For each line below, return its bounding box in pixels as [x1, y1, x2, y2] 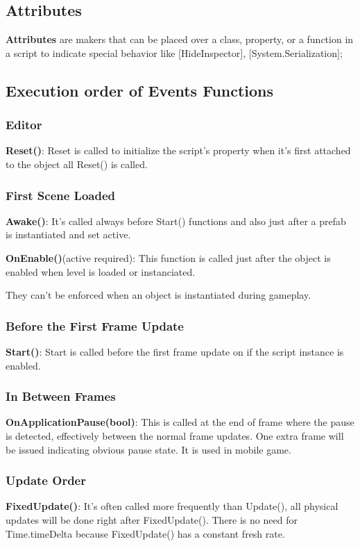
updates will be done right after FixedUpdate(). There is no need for [6, 512, 298, 527]
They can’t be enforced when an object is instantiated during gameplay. [6, 288, 311, 302]
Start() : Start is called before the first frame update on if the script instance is [6, 344, 344, 358]
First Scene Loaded [6, 186, 115, 204]
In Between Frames [6, 388, 116, 405]
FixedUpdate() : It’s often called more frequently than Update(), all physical [6, 499, 338, 513]
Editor [6, 116, 42, 133]
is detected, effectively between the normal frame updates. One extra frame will [6, 428, 344, 442]
